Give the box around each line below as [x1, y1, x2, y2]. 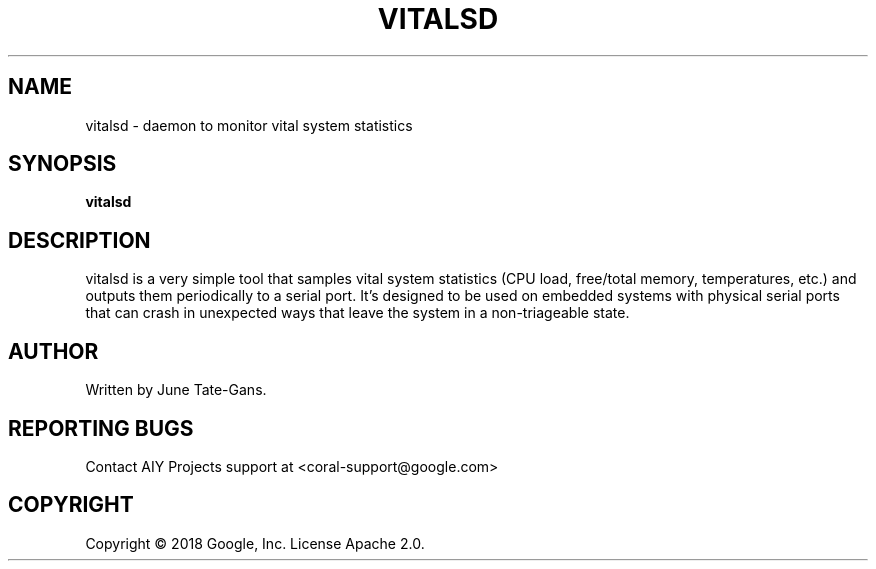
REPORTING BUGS [8, 415, 194, 441]
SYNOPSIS [8, 151, 117, 177]
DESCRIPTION [8, 227, 151, 253]
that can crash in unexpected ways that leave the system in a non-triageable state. [85, 304, 630, 322]
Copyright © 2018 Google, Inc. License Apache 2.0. [85, 534, 425, 552]
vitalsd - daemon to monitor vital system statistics [85, 116, 413, 134]
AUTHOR [8, 338, 99, 364]
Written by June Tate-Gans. [85, 381, 267, 399]
